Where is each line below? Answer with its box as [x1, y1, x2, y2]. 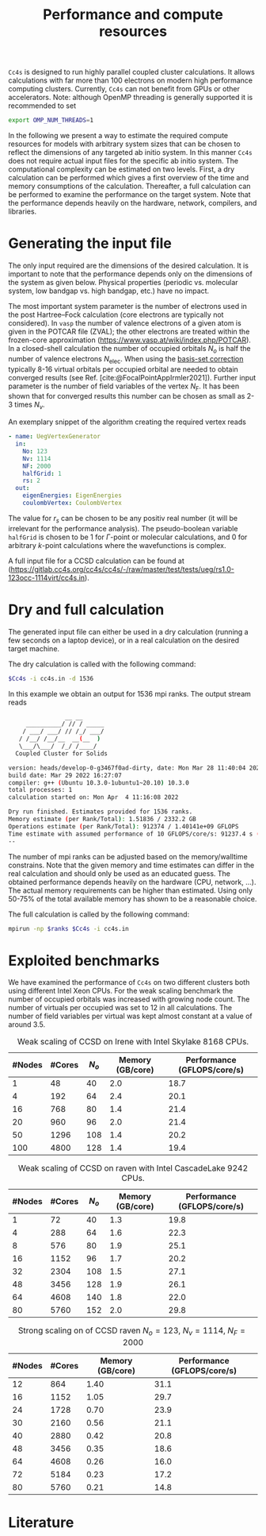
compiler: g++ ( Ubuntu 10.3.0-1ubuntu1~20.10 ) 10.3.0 [8, 778, 190, 787]
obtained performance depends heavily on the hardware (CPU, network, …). [8, 877, 256, 886]
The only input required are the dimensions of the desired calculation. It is [8, 261, 249, 270]
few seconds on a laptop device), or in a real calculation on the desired [8, 635, 240, 645]
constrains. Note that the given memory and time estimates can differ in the [8, 860, 255, 870]
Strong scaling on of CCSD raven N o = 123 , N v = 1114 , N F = [17, 1325, 245, 1337]
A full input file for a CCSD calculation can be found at [8, 556, 184, 565]
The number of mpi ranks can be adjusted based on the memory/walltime [8, 851, 248, 861]
